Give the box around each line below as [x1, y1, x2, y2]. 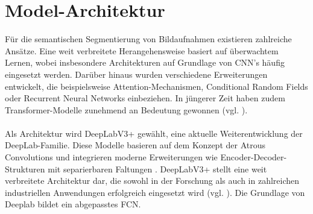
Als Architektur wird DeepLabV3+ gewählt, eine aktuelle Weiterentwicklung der [5, 127, 303, 139]
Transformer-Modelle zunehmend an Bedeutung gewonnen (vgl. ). [5, 103, 248, 116]
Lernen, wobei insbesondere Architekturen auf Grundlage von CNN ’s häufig [5, 56, 285, 69]
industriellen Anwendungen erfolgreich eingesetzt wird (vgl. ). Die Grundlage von [5, 186, 305, 198]
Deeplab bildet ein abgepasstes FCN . [5, 198, 141, 210]
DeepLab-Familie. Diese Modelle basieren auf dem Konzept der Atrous [5, 139, 265, 151]
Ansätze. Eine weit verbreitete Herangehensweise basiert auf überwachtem [5, 44, 279, 57]
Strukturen [5, 162, 45, 175]
